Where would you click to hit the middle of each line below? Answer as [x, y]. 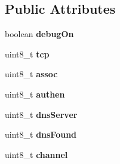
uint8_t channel [36, 154]
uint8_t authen [35, 94]
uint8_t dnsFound [41, 134]
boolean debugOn [39, 34]
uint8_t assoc [31, 74]
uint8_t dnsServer [41, 114]
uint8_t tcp [27, 54]
